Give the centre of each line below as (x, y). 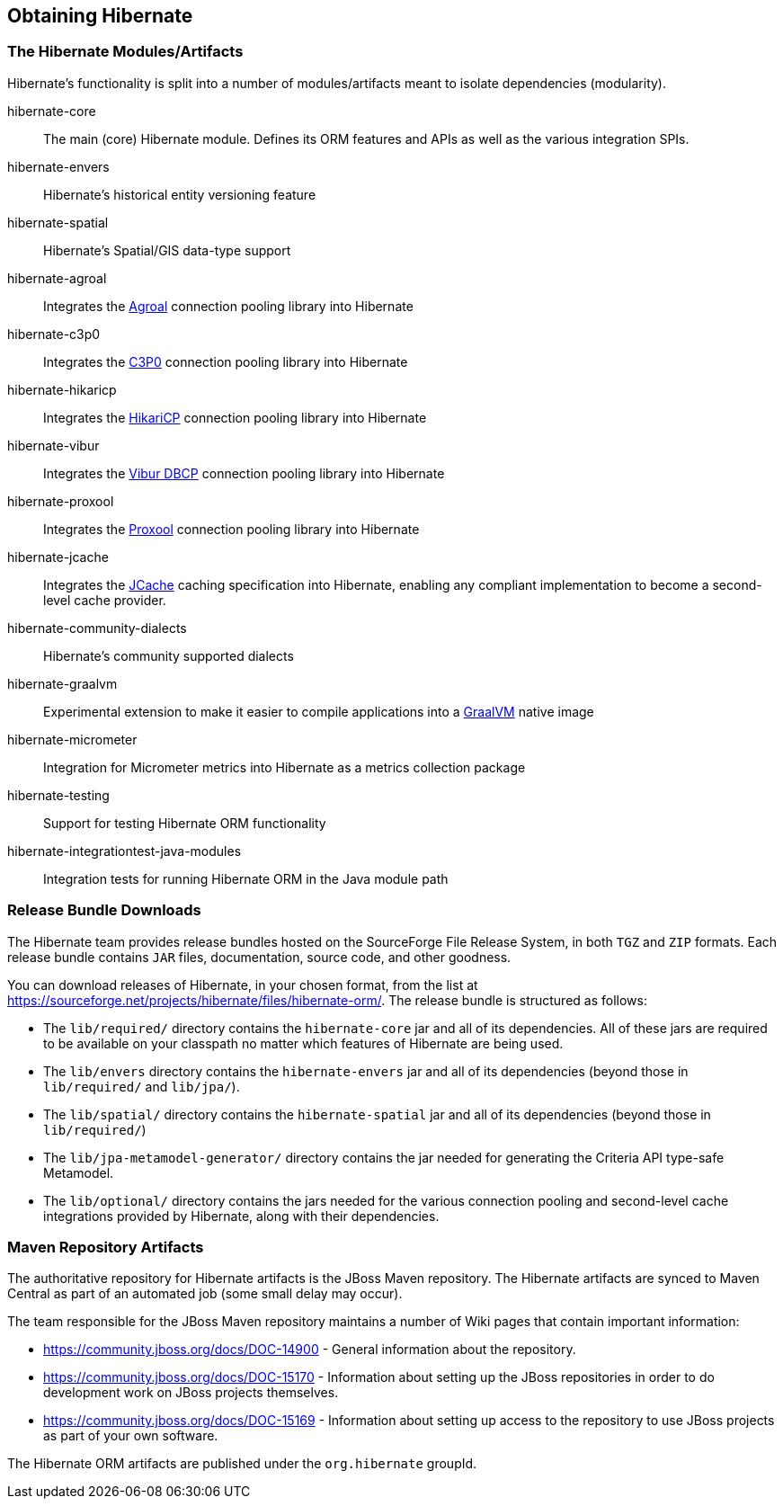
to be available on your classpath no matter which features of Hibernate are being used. (303, 1043)
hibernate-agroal (57, 278)
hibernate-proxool (61, 501)
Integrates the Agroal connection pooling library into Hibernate (228, 306)
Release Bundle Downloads (104, 910)
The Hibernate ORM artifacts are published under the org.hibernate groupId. (242, 1464)
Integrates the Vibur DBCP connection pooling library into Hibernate (244, 473)
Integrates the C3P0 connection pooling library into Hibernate (226, 361)
